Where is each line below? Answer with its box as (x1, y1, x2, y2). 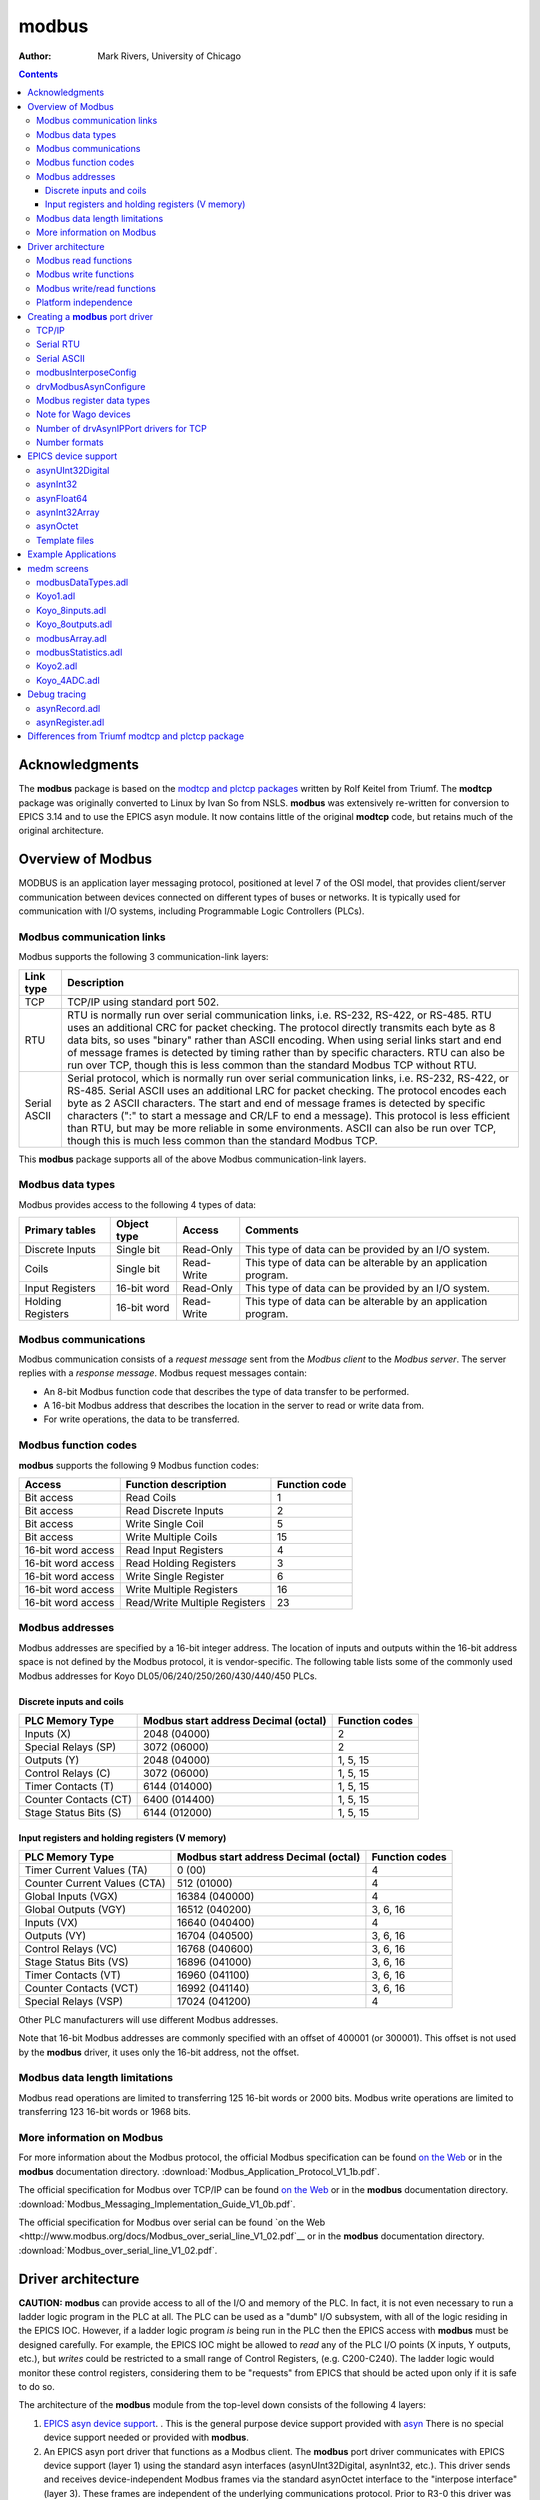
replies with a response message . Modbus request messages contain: (18, 1367, 307, 1379)
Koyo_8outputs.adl (36, 618, 113, 630)
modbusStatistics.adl (36, 646, 123, 658)
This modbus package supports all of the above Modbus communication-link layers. (18, 1153, 367, 1165)
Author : (18, 50, 52, 62)
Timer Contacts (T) (24, 1779, 114, 1793)
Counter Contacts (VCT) (24, 1981, 139, 1995)
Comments (245, 1223, 299, 1237)
